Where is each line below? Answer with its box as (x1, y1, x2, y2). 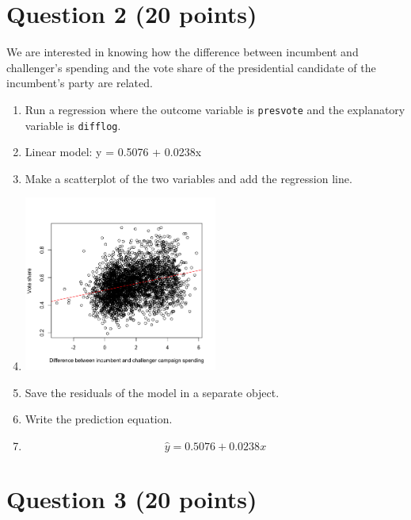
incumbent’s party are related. (6, 75, 153, 91)
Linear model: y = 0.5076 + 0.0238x (25, 143, 202, 160)
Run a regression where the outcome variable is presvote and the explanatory (25, 101, 405, 117)
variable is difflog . (25, 117, 121, 133)
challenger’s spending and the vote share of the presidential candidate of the (6, 59, 376, 75)
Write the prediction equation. (25, 411, 173, 427)
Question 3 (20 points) (6, 482, 257, 514)
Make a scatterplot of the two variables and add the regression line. (25, 170, 352, 186)
